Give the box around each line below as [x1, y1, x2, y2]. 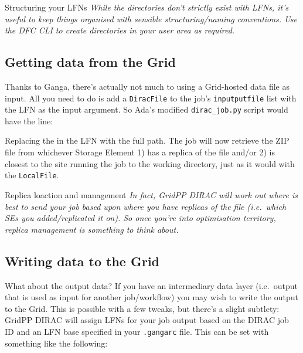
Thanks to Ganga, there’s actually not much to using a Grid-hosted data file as [5, 80, 290, 92]
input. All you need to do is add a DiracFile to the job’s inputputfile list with [5, 91, 297, 104]
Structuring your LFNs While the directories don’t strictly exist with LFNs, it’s [5, 1, 289, 13]
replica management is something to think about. [5, 223, 179, 235]
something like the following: [5, 337, 108, 349]
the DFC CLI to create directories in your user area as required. [5, 24, 235, 36]
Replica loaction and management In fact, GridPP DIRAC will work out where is [5, 188, 298, 201]
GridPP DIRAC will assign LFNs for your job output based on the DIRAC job [5, 314, 289, 326]
